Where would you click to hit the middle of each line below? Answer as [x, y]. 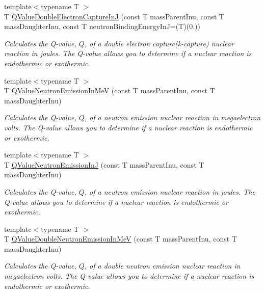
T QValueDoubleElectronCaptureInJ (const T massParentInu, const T [114, 16]
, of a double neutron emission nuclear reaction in [162, 266]
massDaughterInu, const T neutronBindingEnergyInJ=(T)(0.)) [102, 26]
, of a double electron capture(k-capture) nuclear [159, 43]
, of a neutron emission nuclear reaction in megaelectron [173, 117]
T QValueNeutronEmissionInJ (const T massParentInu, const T [104, 164]
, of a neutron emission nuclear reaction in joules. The [170, 191]
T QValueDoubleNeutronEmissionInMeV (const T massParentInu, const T [121, 239]
